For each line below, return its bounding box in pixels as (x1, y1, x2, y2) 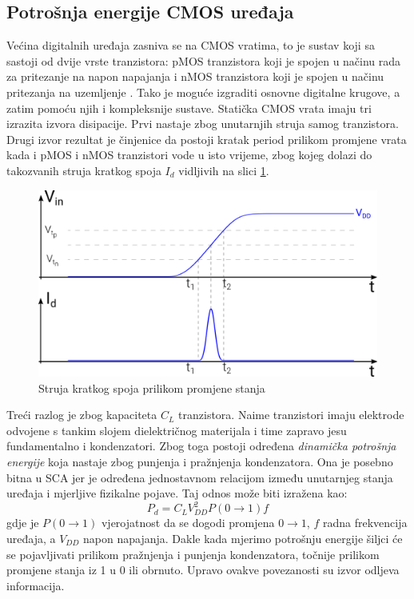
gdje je (6, 514, 39, 531)
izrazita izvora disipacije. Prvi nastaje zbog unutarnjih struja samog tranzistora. (6, 115, 399, 132)
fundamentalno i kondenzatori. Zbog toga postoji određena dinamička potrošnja (6, 437, 396, 454)
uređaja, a (6, 529, 56, 546)
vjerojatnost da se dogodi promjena (101, 514, 275, 531)
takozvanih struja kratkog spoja (6, 162, 161, 178)
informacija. (6, 577, 65, 593)
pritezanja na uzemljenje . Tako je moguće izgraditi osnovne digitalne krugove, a (6, 83, 400, 100)
